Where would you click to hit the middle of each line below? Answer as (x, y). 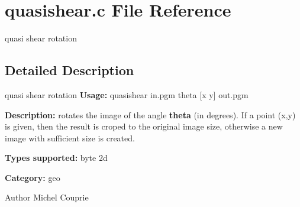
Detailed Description (70, 70)
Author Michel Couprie (47, 197)
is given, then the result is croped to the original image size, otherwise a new (144, 126)
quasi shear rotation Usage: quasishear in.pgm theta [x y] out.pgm (127, 94)
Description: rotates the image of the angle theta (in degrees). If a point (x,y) (150, 114)
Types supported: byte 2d (56, 158)
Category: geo (33, 177)
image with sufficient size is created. (70, 138)
